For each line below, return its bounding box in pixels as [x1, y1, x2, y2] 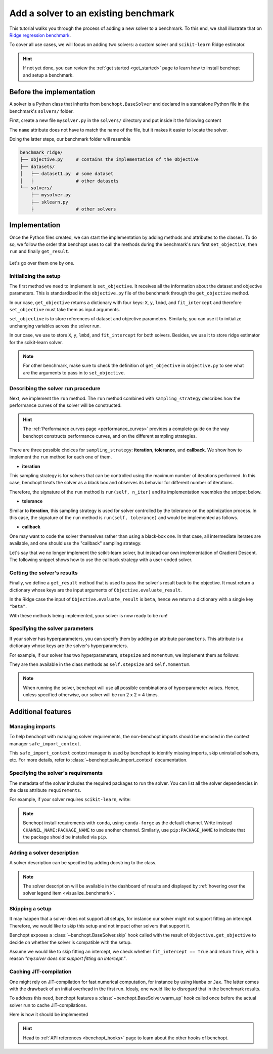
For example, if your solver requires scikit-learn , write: [9, 796, 131, 803]
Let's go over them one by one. [9, 260, 75, 266]
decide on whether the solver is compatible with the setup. [9, 939, 132, 945]
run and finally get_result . [9, 248, 70, 255]
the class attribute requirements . [9, 787, 82, 793]
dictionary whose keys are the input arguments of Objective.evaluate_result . [9, 587, 182, 593]
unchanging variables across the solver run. [9, 323, 101, 329]
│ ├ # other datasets [20, 178, 119, 184]
